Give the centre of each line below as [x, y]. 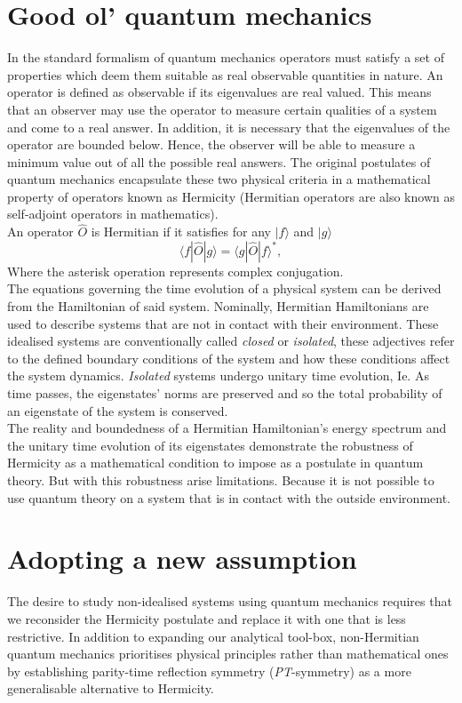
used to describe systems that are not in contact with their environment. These [223, 323]
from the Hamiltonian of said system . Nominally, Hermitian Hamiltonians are [218, 306]
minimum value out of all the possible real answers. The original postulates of [219, 161]
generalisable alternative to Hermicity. [111, 688]
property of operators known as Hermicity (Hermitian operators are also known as [231, 196]
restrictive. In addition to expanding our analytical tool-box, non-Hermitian [213, 636]
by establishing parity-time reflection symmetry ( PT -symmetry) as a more [209, 671]
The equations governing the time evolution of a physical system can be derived [224, 288]
